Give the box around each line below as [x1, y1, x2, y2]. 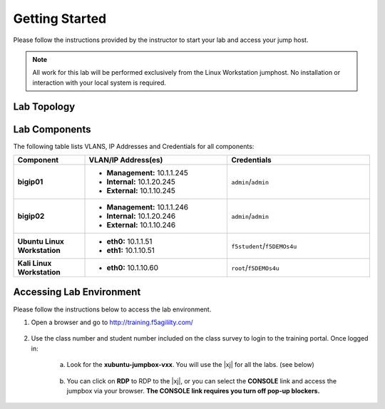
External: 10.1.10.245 [106, 186, 176, 196]
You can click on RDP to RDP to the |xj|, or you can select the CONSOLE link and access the [66, 376, 337, 385]
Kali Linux [17, 259, 52, 269]
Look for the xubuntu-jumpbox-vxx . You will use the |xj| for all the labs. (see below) [66, 361, 315, 369]
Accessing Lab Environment [13, 286, 141, 299]
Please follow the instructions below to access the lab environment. [13, 305, 212, 314]
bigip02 [17, 211, 45, 221]
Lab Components [13, 123, 91, 135]
